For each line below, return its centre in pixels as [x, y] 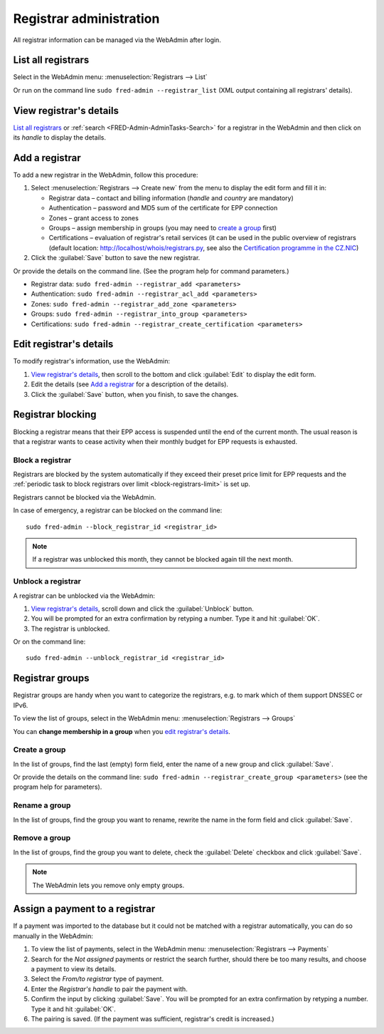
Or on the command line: [49, 642]
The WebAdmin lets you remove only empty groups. [108, 885]
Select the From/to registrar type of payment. [97, 979]
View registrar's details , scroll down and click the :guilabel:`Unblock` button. [142, 609]
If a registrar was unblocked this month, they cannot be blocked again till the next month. [163, 559]
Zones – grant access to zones [94, 218]
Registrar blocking [55, 414]
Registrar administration [86, 19]
